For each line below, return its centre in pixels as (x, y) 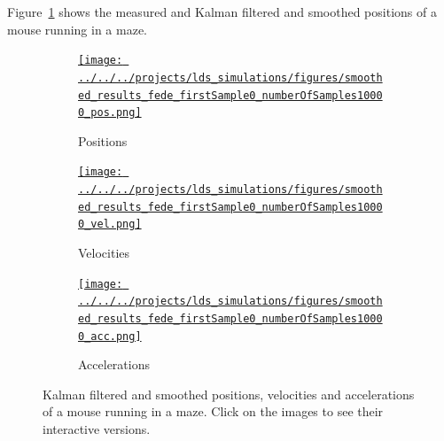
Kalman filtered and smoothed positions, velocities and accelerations (229, 394)
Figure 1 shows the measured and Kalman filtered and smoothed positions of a (222, 12)
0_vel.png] (110, 224)
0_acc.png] (110, 336)
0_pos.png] (110, 113)
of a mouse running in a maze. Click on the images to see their (213, 411)
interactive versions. (97, 429)
